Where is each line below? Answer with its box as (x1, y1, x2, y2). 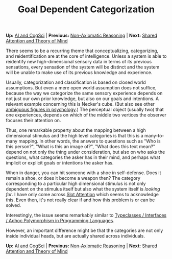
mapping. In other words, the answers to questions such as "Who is (18, 138, 161, 144)
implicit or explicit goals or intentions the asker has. (6, 160, 114, 166)
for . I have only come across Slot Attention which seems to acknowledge (6, 192, 159, 198)
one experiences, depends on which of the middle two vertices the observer (6, 112, 167, 118)
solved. (6, 202, 21, 208)
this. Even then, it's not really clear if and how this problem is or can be (6, 197, 155, 203)
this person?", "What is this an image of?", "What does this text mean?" (6, 144, 155, 150)
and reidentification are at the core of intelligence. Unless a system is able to (6, 53, 167, 59)
